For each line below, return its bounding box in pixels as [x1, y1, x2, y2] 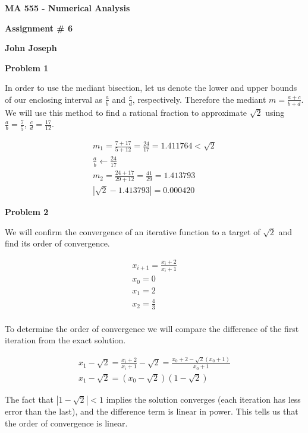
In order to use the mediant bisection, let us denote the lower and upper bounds [5, 81, 297, 94]
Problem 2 [5, 205, 49, 217]
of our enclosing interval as [5, 93, 102, 105]
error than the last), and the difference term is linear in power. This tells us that [5, 404, 298, 417]
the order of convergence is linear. [5, 416, 128, 429]
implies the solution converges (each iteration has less [106, 393, 301, 405]
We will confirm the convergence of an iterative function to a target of [5, 225, 260, 238]
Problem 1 [5, 61, 49, 74]
